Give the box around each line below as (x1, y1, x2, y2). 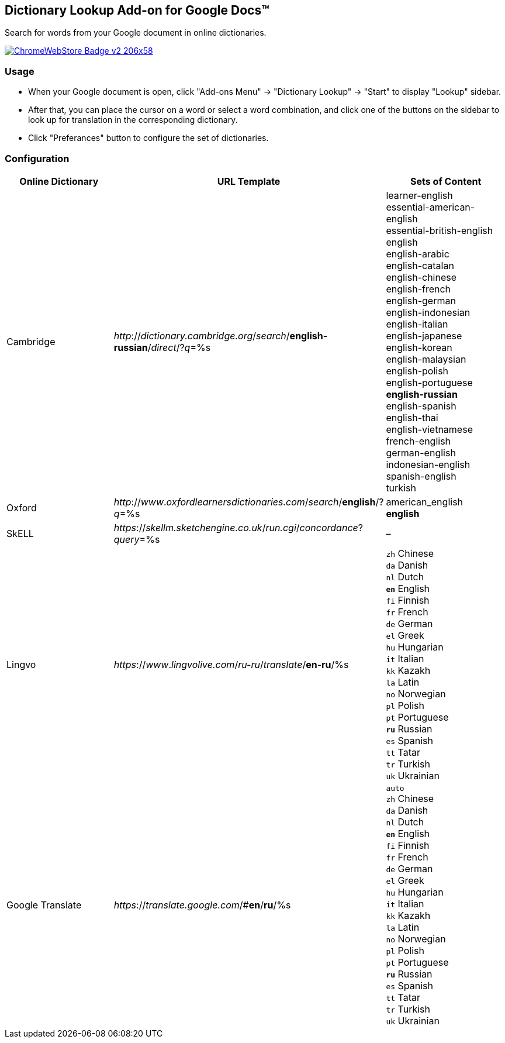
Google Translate (6, 899, 82, 911)
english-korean (386, 341, 452, 353)
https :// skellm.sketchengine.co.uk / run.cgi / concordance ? (113, 521, 363, 533)
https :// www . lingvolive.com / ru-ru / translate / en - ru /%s (113, 658, 349, 670)
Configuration (5, 152, 70, 164)
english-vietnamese (386, 423, 473, 435)
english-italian (386, 318, 448, 330)
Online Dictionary (19, 175, 99, 187)
